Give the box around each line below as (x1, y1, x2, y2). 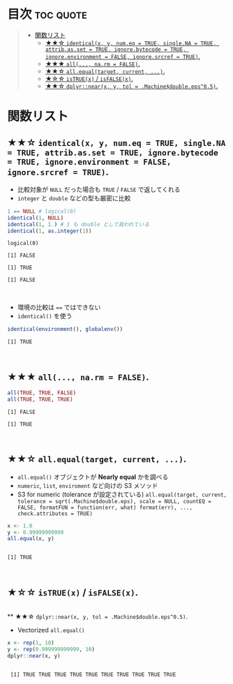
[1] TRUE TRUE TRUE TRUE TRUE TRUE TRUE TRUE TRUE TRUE (10, 671, 176, 678)
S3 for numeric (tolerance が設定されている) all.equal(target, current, (17, 490, 227, 498)
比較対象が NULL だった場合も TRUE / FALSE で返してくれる (17, 185, 181, 193)
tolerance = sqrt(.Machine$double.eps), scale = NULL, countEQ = (17, 498, 211, 505)
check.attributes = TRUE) (17, 510, 93, 517)
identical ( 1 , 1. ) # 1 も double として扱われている (7, 221, 150, 228)
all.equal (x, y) (7, 535, 54, 542)
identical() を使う (17, 312, 73, 320)
